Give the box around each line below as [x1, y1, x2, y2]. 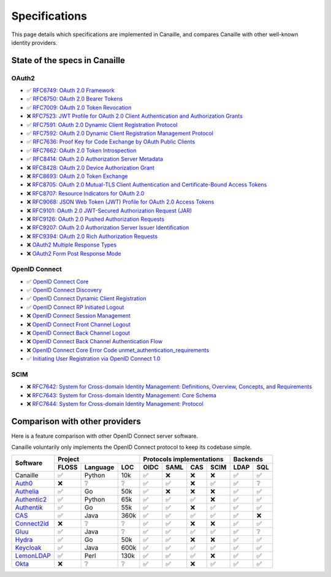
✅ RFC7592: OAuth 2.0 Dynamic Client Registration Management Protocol [26, 129, 214, 137]
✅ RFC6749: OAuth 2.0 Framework [26, 86, 115, 94]
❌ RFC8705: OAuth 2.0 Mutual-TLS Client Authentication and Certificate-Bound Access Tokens [26, 181, 267, 188]
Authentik [15, 503, 43, 511]
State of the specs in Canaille [11, 55, 126, 66]
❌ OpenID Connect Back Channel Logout [26, 329, 131, 337]
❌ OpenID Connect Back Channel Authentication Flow [26, 338, 163, 345]
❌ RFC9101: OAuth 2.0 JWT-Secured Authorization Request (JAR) [26, 207, 192, 214]
